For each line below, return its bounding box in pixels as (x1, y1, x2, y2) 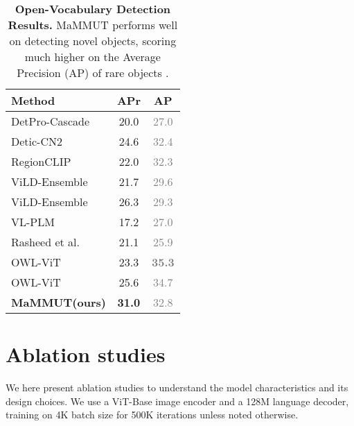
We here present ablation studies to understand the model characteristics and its (6, 380, 348, 395)
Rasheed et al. (11, 234, 80, 250)
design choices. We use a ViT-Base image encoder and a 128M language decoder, (6, 393, 349, 408)
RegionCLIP (11, 153, 71, 169)
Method (11, 92, 55, 108)
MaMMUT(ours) (11, 294, 106, 310)
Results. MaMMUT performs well (8, 17, 178, 33)
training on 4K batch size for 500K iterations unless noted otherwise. (6, 407, 299, 422)
